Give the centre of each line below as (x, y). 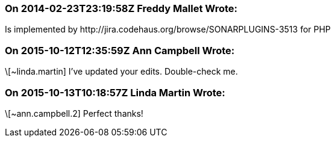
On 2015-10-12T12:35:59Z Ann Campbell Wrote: (120, 50)
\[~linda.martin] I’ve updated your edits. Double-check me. (121, 72)
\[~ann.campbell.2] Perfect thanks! (74, 113)
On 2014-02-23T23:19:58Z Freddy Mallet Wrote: (121, 8)
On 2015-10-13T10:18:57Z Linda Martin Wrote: (115, 92)
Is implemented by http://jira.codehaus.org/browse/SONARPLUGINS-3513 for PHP (168, 29)
